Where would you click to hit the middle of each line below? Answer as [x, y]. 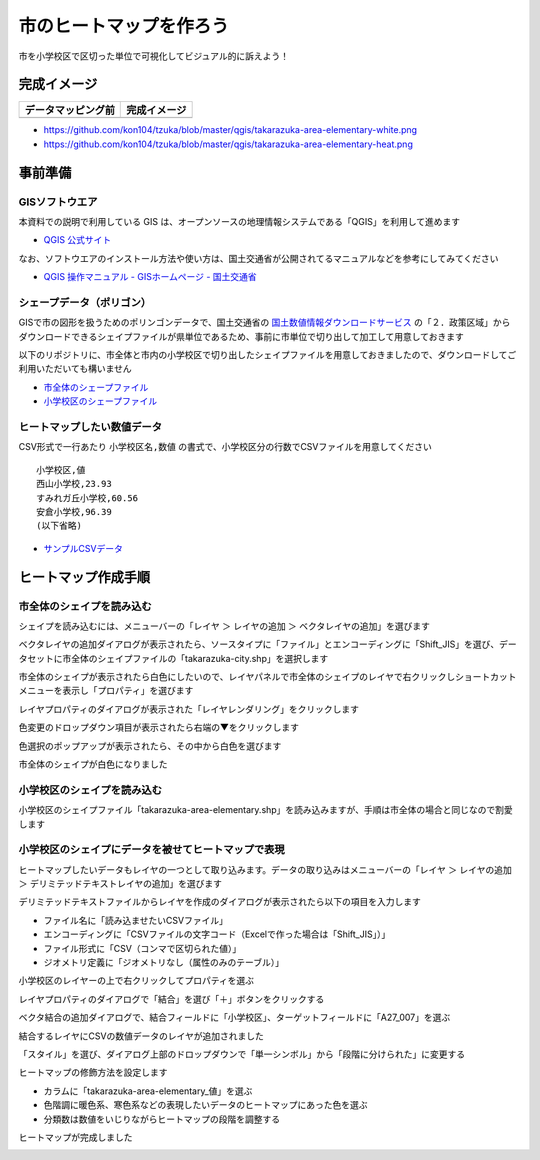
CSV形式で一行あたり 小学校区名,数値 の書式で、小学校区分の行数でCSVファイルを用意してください [225, 447]
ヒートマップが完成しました [75, 1137]
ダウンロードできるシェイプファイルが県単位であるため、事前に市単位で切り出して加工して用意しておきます [241, 336]
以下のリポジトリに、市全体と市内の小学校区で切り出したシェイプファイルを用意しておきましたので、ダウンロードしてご [267, 355]
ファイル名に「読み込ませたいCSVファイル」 [136, 920]
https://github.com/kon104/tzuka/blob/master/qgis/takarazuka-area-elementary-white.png [230, 130]
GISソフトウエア [58, 202]
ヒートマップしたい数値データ [90, 427]
